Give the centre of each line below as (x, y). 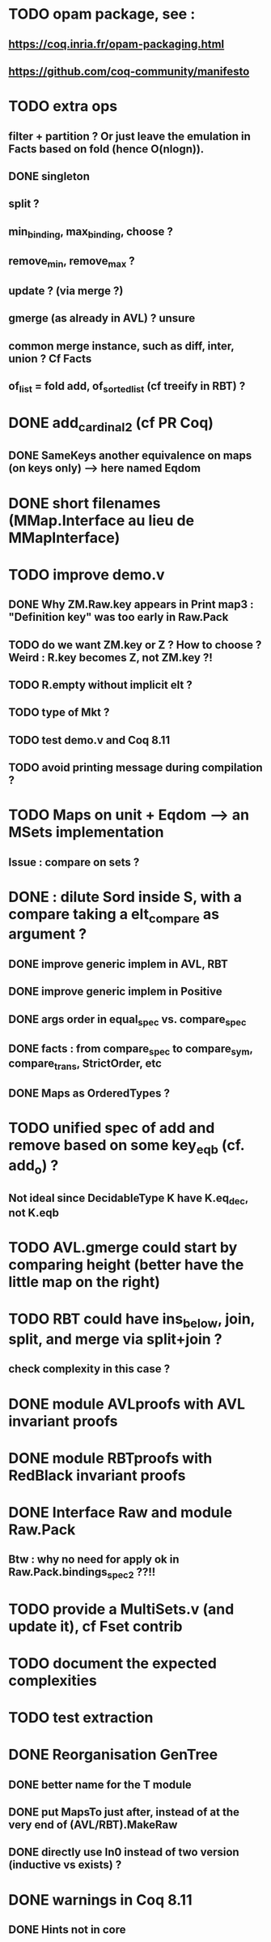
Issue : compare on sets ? (74, 862)
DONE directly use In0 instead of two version (124, 1852)
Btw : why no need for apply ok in (94, 1560)
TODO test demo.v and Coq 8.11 (89, 740)
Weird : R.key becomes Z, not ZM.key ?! (110, 657)
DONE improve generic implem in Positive (115, 992)
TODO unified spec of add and (112, 1128)
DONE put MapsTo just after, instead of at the (124, 1812)
